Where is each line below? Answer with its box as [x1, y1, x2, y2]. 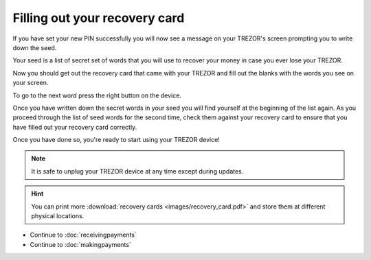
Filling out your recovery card [12, 10, 185, 25]
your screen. [12, 79, 49, 87]
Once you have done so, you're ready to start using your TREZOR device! [12, 136, 220, 144]
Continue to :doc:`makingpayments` [30, 240, 132, 248]
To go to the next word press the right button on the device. [12, 91, 182, 99]
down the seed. [12, 43, 57, 51]
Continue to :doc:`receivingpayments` [30, 231, 137, 239]
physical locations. [31, 212, 85, 220]
